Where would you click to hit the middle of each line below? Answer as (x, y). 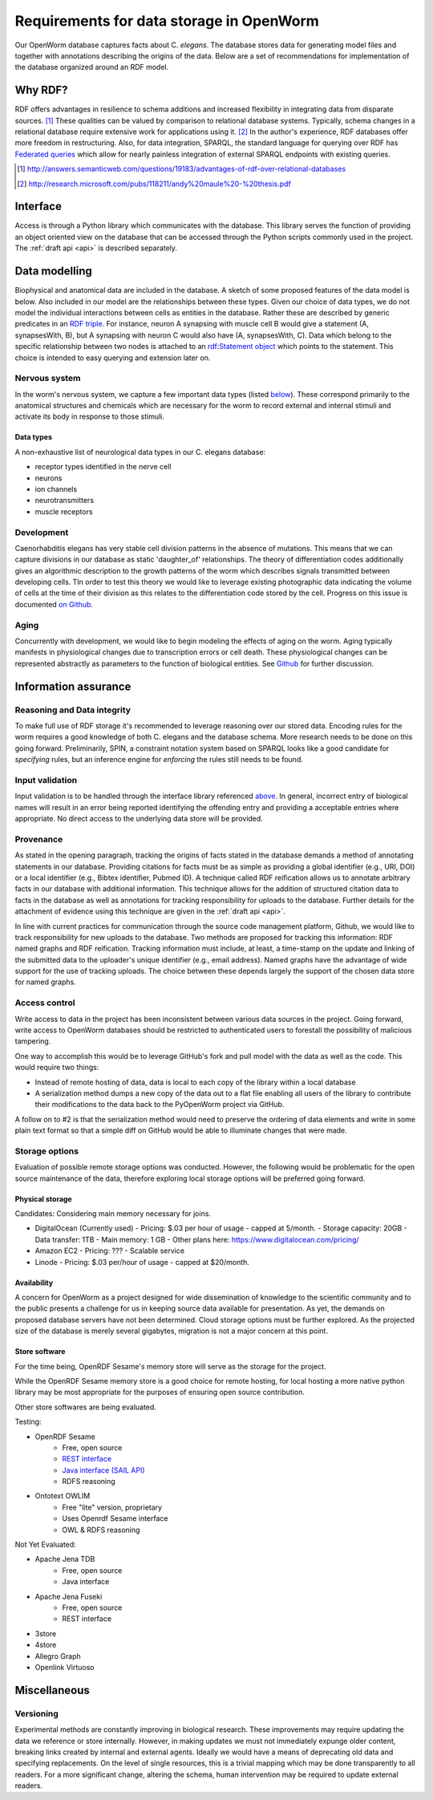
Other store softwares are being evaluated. (85, 1407)
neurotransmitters (65, 501)
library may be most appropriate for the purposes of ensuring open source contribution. (160, 1393)
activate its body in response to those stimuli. (89, 416)
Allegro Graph (58, 1656)
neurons (49, 478)
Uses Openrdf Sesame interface (115, 1518)
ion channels (56, 489)
